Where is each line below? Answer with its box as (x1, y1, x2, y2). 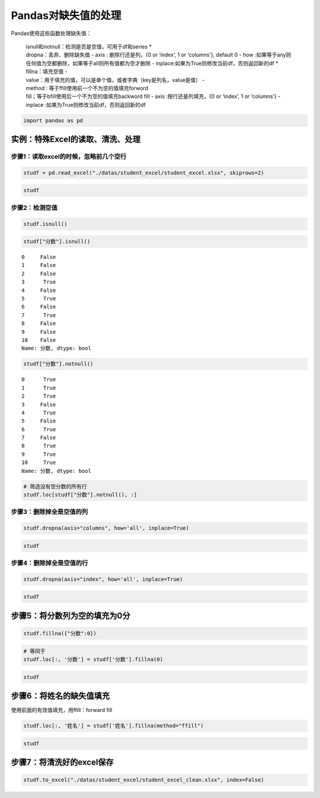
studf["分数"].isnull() (23, 238, 91, 245)
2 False (21, 270, 56, 277)
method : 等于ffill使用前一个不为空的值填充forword (25, 84, 148, 91)
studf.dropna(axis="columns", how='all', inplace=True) (23, 525, 190, 532)
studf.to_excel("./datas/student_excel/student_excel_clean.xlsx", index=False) (23, 777, 264, 783)
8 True (21, 443, 56, 449)
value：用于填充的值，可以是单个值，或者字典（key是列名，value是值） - (25, 76, 205, 83)
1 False (21, 262, 56, 269)
